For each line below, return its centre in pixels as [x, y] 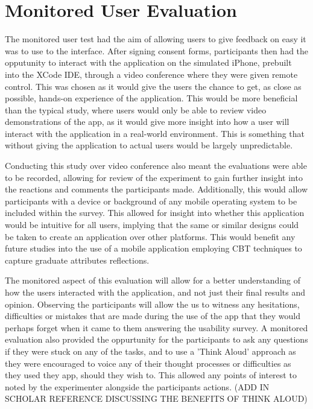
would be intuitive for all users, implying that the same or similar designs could [152, 225]
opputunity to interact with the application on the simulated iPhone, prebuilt [148, 62]
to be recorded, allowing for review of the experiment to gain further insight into [154, 177]
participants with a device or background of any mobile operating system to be [151, 201]
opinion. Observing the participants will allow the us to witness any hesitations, [152, 304]
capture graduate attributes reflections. [77, 260]
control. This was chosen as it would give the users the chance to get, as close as [153, 86]
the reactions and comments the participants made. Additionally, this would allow [156, 189]
